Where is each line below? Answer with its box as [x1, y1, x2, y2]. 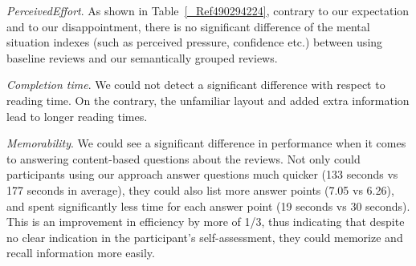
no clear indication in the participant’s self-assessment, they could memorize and [6, 228, 403, 245]
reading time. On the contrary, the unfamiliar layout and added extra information [6, 91, 410, 108]
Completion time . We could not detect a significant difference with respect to [6, 76, 385, 93]
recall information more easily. [6, 244, 155, 261]
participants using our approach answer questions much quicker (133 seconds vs [6, 166, 398, 183]
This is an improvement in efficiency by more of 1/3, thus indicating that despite [6, 213, 405, 230]
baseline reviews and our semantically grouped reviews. [6, 49, 278, 66]
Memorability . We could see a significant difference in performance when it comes [6, 135, 406, 151]
